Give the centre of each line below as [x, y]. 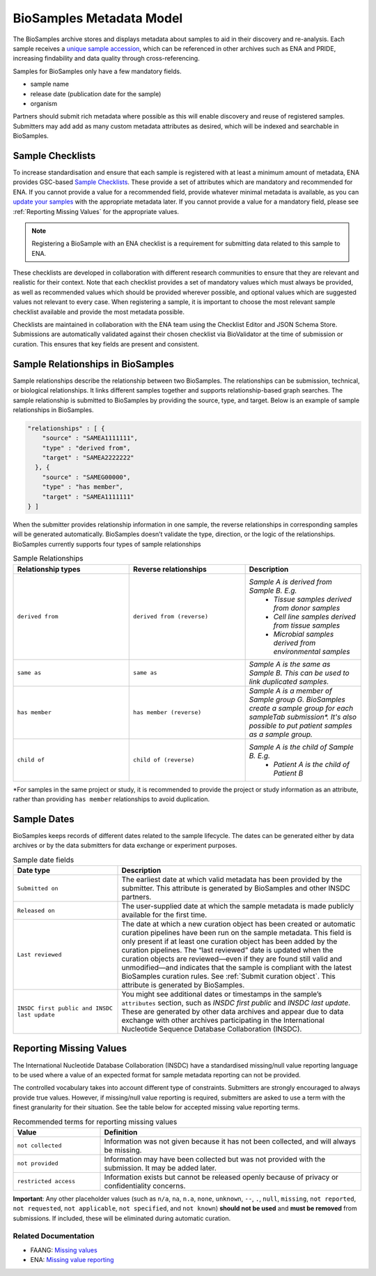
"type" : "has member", [83, 487]
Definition [121, 1132]
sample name [50, 84]
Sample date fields [44, 860]
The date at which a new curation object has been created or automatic [238, 924]
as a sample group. [281, 734]
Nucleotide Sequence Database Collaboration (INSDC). [212, 1029]
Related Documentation [54, 1236]
